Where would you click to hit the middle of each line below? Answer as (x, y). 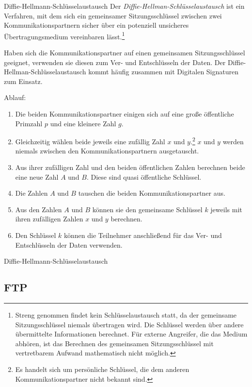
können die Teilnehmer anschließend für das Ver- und (143, 235)
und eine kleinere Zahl (83, 123)
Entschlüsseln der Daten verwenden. (69, 244)
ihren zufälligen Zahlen (49, 219)
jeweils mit (226, 209)
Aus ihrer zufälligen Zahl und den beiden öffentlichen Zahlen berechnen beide (130, 167)
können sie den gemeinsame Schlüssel (147, 209)
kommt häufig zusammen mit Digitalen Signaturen (164, 72)
